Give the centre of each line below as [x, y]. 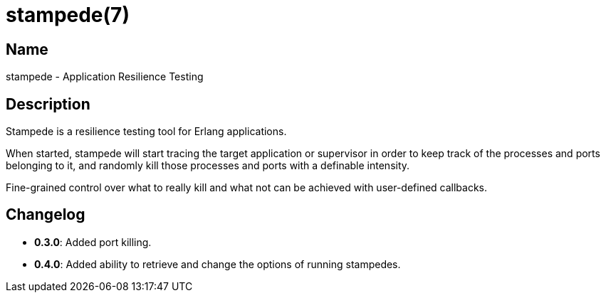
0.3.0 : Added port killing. [93, 242]
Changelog [46, 215]
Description [48, 104]
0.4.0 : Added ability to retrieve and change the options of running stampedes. [218, 264]
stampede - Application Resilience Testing [105, 77]
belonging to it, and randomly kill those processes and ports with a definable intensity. [208, 166]
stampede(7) [68, 15]
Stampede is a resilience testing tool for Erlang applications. [146, 132]
